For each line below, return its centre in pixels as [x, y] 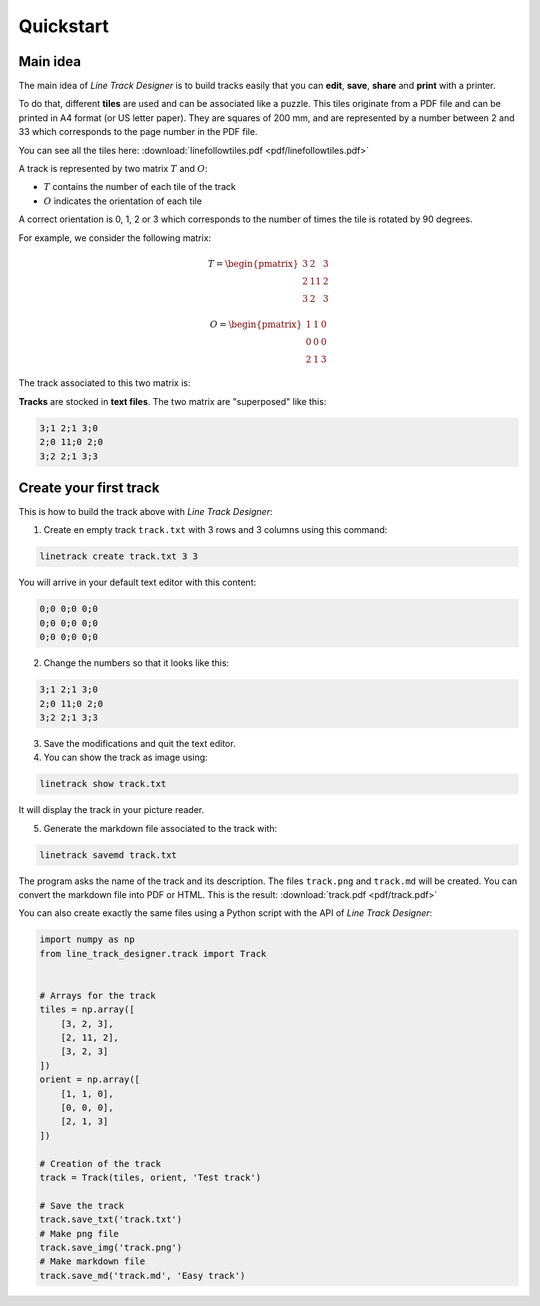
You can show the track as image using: [126, 757]
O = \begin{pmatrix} [256, 324]
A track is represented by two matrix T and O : [113, 169]
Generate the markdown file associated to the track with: [160, 828]
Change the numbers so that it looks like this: [136, 663]
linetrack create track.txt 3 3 [119, 556]
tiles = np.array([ [87, 1009]
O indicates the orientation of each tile [122, 201]
